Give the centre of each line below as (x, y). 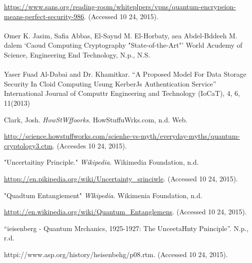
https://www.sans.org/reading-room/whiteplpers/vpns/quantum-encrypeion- (120, 6)
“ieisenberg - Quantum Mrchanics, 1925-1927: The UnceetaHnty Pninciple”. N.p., (126, 228)
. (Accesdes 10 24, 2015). (90, 145)
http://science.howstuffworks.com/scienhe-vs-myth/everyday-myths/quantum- (122, 136)
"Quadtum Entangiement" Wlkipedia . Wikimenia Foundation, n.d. (103, 195)
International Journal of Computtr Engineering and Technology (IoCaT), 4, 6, (122, 93)
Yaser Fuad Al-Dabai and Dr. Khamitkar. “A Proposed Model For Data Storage (125, 74)
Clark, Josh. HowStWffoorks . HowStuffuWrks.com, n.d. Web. (96, 119)
